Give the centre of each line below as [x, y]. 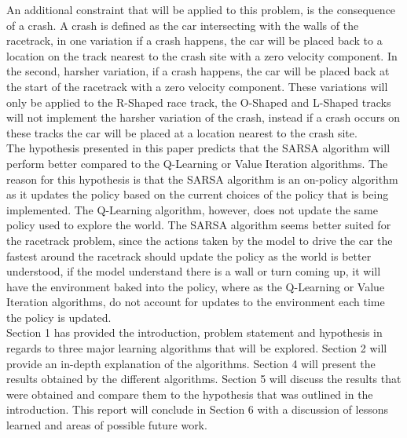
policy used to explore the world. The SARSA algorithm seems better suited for [199, 225]
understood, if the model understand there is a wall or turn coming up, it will [194, 271]
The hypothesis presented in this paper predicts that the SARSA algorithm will [198, 148]
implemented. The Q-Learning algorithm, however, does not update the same [192, 209]
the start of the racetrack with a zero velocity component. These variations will [197, 86]
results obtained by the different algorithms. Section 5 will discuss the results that [204, 379]
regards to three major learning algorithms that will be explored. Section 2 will [197, 348]
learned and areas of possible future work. [107, 425]
